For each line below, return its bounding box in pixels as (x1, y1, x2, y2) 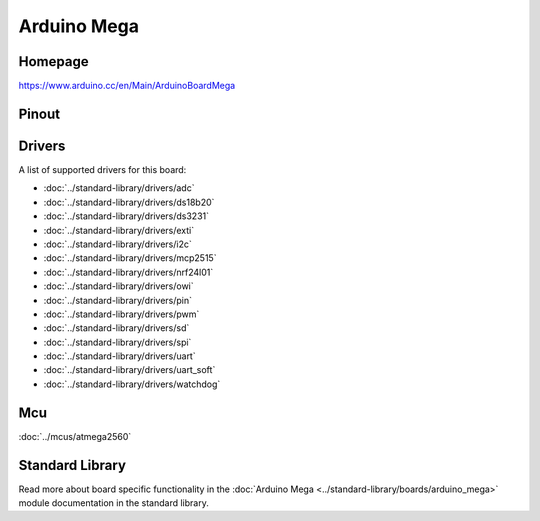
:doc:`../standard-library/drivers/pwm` (43, 308, 200, 320)
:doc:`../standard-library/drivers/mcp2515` (43, 252, 217, 264)
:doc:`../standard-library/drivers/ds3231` (43, 210, 210, 222)
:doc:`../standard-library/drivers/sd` (43, 322, 190, 334)
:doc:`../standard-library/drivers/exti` (43, 224, 195, 236)
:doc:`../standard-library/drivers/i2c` (43, 238, 192, 250)
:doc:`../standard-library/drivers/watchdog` (43, 378, 221, 390)
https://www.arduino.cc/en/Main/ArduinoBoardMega (18, 80, 236, 92)
